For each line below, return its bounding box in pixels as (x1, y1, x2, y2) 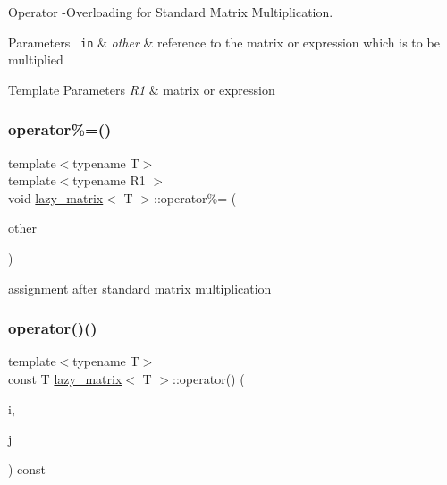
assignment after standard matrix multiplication (8, 278, 272, 297)
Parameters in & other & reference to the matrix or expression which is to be (8, 32, 440, 51)
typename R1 (72, 171, 146, 190)
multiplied (8, 50, 63, 69)
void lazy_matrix (8, 188, 104, 207)
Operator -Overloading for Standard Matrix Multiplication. (8, 3, 333, 21)
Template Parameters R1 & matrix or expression (8, 80, 275, 98)
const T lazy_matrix (8, 370, 122, 388)
